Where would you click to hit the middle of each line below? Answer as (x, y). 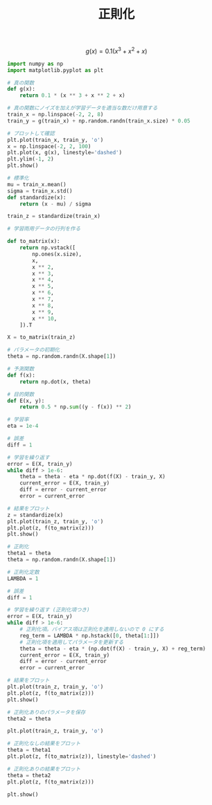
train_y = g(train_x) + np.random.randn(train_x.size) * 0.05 (99, 121)
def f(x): (21, 375)
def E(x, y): (26, 401)
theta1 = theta (29, 553)
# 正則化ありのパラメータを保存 (46, 712)
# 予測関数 (21, 369)
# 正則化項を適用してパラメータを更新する (72, 642)
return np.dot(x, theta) (55, 381)
